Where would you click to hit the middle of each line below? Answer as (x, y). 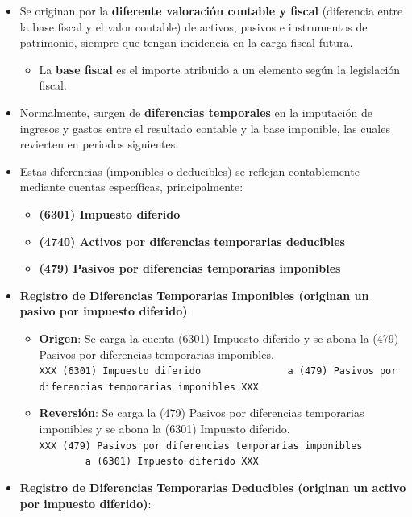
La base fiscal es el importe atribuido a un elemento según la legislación (220, 69)
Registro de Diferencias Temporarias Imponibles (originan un (194, 295)
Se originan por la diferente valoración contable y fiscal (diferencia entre (211, 10)
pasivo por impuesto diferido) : (105, 311)
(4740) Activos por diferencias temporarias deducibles (192, 241)
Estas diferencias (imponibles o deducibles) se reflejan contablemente (189, 171)
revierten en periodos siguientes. (99, 144)
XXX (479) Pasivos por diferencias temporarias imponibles (201, 446)
